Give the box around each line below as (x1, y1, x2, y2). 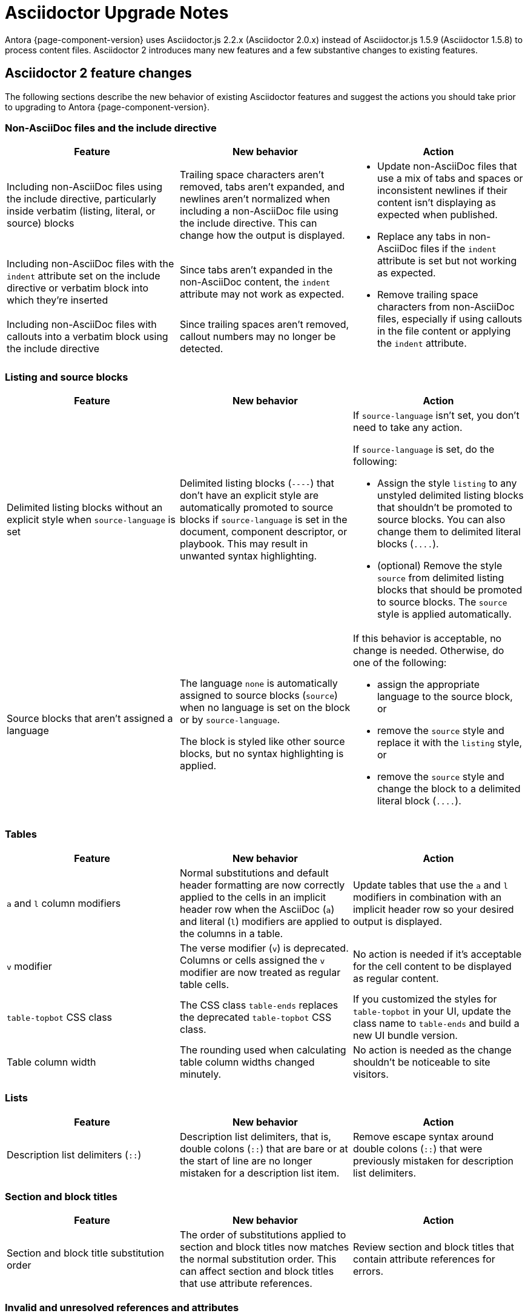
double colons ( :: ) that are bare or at (179, 1142, 348, 1155)
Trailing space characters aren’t (179, 169, 325, 181)
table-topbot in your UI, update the (352, 1004, 511, 1017)
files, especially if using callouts (377, 313, 523, 326)
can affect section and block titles (179, 1265, 334, 1278)
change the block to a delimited (377, 783, 521, 795)
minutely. (179, 1067, 222, 1080)
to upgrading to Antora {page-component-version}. (5, 101, 210, 112)
